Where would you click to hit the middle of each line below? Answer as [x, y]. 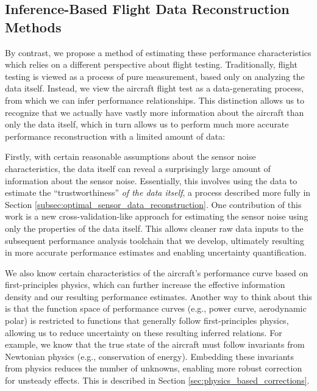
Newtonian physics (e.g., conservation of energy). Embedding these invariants [149, 356]
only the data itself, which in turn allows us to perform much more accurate [147, 124]
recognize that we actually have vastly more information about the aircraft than [155, 112]
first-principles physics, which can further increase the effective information [145, 285]
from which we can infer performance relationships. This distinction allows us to [155, 100]
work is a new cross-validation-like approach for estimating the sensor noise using [157, 216]
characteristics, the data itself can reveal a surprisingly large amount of [138, 168]
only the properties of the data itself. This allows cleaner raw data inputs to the [154, 228]
